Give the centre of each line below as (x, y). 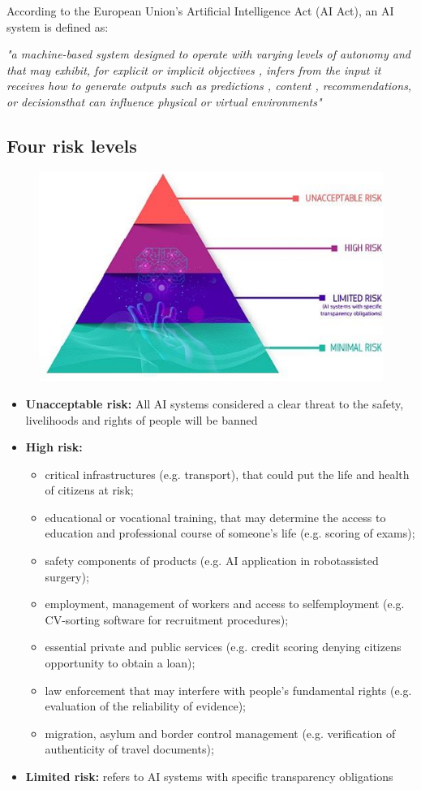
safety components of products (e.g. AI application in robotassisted (212, 561)
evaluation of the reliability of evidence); (145, 706)
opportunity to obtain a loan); (120, 663)
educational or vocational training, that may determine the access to (215, 517)
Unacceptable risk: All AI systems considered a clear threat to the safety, (215, 403)
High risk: (54, 447)
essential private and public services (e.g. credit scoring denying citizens (223, 647)
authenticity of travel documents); (129, 749)
